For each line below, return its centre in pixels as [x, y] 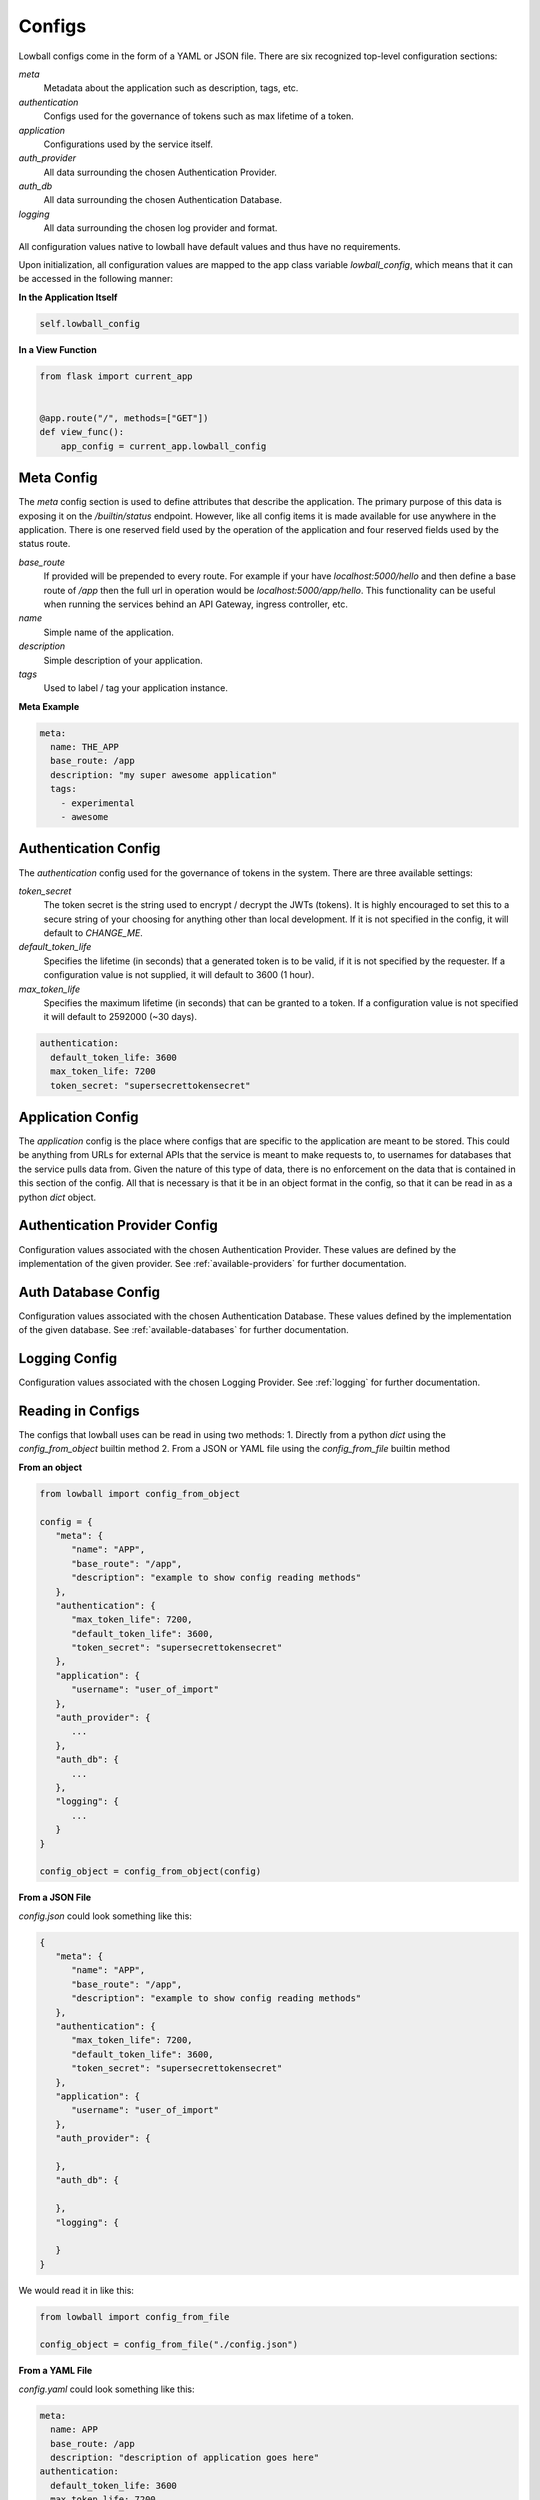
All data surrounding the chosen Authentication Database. [162, 200]
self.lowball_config [89, 323]
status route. [44, 544]
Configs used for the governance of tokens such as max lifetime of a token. [198, 116]
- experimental [97, 803]
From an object [50, 1467]
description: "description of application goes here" [185, 2457]
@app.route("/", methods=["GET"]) [124, 418]
